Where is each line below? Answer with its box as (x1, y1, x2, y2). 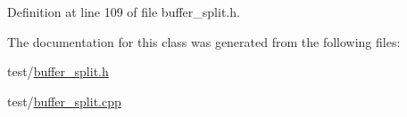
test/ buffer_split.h (7, 62, 109, 81)
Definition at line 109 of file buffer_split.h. (7, 3, 240, 20)
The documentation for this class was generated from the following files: (7, 32, 401, 51)
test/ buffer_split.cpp (7, 91, 121, 110)
